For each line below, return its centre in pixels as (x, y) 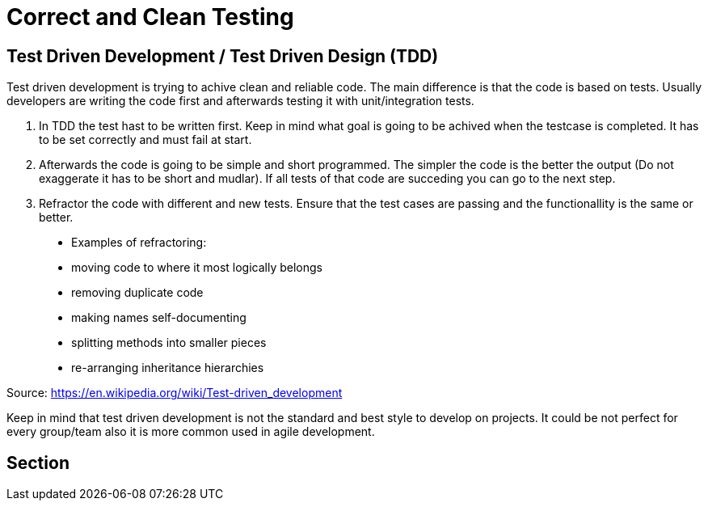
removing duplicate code (137, 293)
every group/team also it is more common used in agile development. (191, 432)
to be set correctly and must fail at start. (145, 140)
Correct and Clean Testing (150, 17)
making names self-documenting (159, 318)
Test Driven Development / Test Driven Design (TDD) (223, 56)
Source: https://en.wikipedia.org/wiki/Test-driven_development (175, 393)
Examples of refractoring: (139, 243)
